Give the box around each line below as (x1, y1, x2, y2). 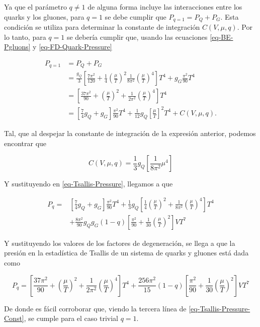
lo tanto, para (4, 31, 46, 42)
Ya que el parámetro (4, 2, 67, 12)
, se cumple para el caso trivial (24, 313, 119, 323)
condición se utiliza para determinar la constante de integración (4, 22, 200, 32)
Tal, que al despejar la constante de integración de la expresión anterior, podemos (4, 127, 256, 138)
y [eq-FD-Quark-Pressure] (33, 41, 112, 52)
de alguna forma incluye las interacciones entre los (88, 2, 242, 12)
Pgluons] (4, 41, 31, 52)
